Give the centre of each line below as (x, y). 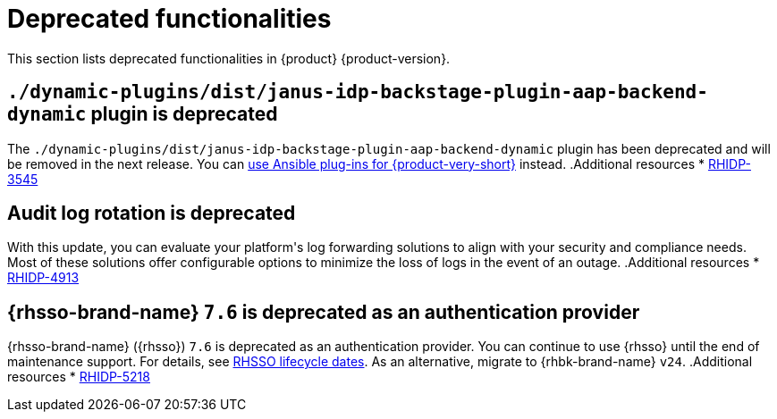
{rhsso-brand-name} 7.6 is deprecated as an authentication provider (324, 312)
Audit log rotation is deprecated (152, 214)
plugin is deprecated (184, 114)
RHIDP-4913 (43, 278)
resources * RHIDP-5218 (79, 377)
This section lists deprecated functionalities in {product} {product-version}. (229, 58)
